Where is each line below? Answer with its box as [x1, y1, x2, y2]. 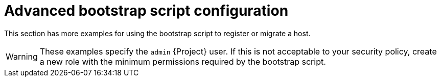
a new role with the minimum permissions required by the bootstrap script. [39, 56, 326, 67]
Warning [6, 51, 38, 62]
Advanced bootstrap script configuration [4, 2, 289, 19]
